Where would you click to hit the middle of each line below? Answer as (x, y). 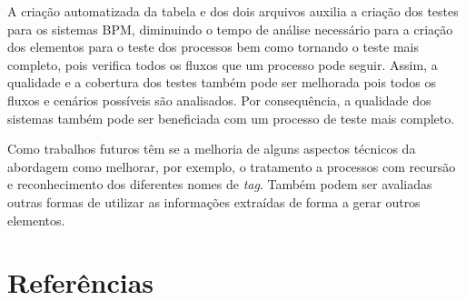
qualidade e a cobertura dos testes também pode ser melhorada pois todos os (222, 82)
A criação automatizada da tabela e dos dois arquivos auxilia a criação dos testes (233, 11)
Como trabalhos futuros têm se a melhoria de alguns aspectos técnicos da (212, 149)
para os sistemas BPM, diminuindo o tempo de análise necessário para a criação (230, 29)
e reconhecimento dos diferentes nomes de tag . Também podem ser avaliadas (220, 184)
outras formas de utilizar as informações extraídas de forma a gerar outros (214, 201)
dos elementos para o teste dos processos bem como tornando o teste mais (213, 47)
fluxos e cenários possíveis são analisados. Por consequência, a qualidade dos (219, 100)
